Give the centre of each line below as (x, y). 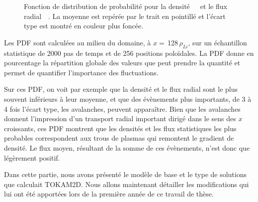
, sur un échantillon (217, 42)
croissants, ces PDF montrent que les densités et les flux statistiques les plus (120, 128)
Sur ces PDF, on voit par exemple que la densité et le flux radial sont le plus (121, 89)
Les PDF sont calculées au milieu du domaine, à (78, 42)
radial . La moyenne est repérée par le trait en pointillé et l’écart (125, 16)
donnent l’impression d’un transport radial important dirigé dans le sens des (120, 118)
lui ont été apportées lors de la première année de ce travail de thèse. (109, 194)
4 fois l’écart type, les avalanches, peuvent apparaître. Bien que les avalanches (122, 108)
